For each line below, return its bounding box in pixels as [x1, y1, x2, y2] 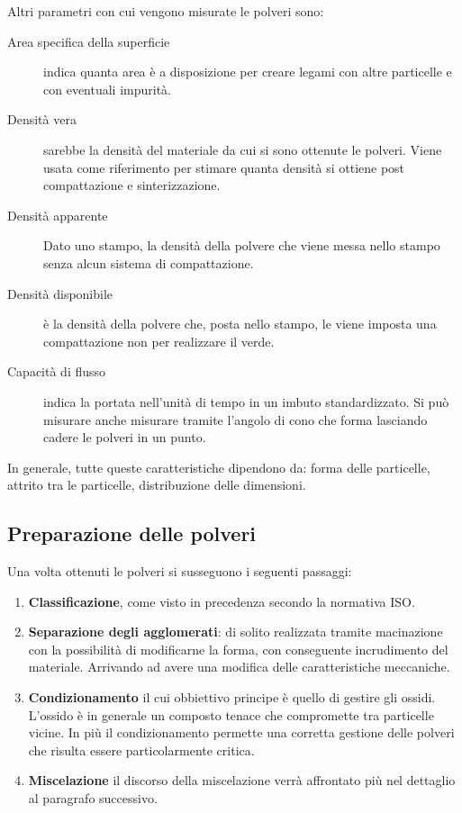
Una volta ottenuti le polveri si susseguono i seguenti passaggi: [7, 562, 352, 581]
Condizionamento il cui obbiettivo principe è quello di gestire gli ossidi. [28, 688, 436, 707]
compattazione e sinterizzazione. [43, 176, 221, 194]
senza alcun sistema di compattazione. [43, 253, 254, 272]
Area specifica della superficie [7, 32, 170, 50]
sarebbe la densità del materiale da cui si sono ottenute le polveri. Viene [43, 140, 442, 158]
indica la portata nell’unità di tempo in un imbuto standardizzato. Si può [43, 392, 449, 411]
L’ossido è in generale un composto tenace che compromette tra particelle [28, 705, 434, 724]
